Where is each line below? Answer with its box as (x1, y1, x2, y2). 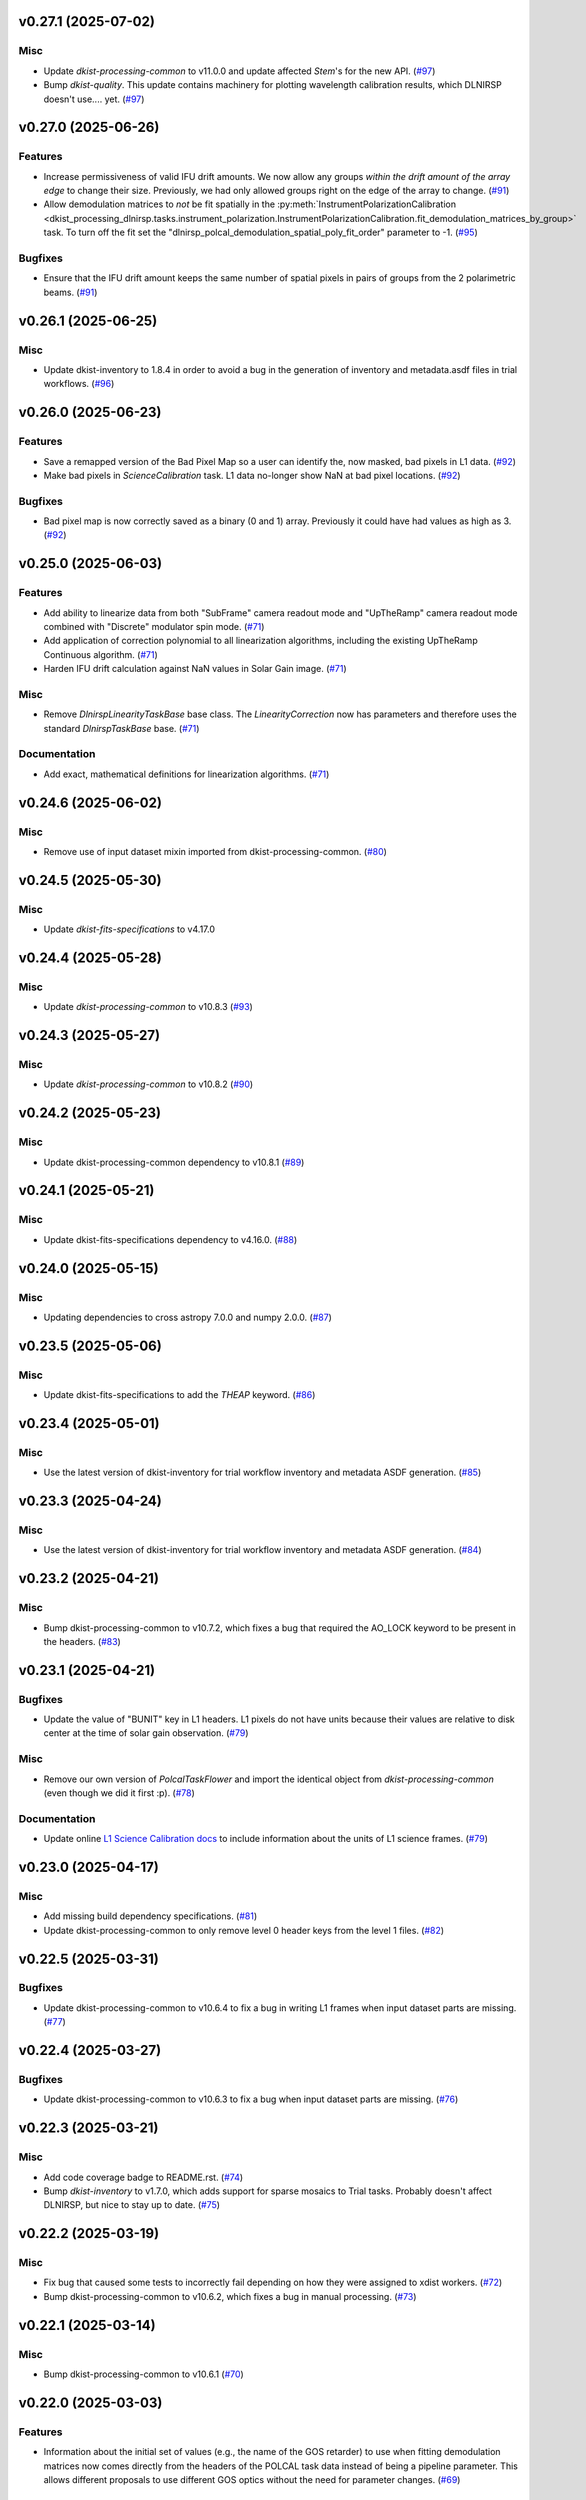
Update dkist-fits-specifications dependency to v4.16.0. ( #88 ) (43, 1233, 298, 1245)
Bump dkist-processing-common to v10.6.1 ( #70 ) (43, 2368, 244, 2380)
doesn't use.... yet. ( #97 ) (43, 93, 145, 105)
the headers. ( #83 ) (43, 1635, 122, 1647)
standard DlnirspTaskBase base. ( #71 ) (43, 722, 200, 734)
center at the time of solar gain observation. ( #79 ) (43, 1727, 249, 1739)
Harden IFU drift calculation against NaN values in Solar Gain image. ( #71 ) (43, 663, 347, 675)
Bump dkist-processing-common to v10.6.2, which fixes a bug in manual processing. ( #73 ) (43, 2290, 417, 2302)
